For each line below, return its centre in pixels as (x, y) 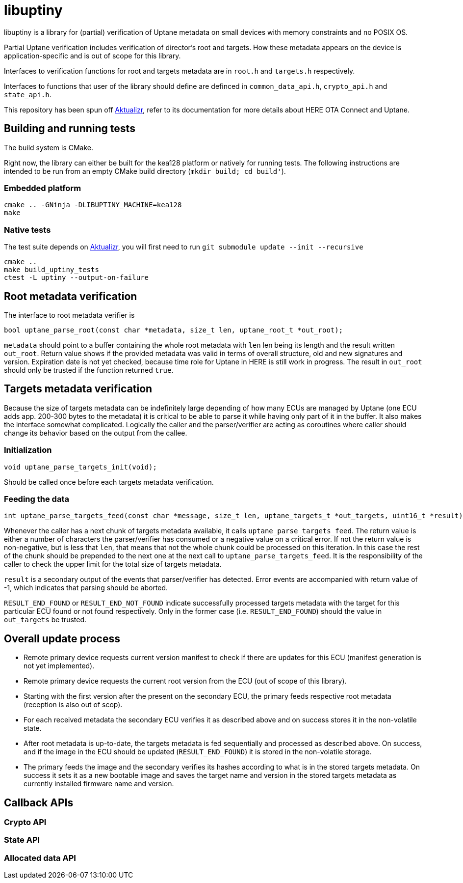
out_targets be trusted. (45, 620)
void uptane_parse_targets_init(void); (80, 467)
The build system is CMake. (49, 147)
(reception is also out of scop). (73, 705)
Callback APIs (39, 802)
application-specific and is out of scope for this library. (92, 55)
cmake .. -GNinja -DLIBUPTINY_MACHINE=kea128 (93, 205)
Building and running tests (70, 129)
